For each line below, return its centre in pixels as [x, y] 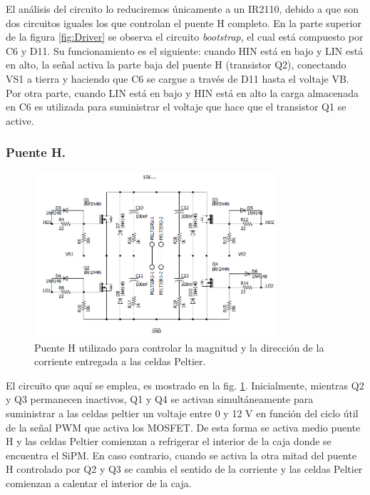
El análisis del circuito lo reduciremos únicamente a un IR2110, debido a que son [183, 9]
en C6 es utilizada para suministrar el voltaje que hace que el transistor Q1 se [176, 107]
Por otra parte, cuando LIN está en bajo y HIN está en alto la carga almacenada [182, 92]
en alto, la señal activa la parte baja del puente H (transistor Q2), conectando [176, 65]
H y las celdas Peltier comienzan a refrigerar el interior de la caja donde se [169, 441]
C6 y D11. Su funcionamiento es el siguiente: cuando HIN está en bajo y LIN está [185, 50]
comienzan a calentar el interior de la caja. [99, 483]
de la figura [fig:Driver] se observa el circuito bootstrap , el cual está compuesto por [185, 37]
